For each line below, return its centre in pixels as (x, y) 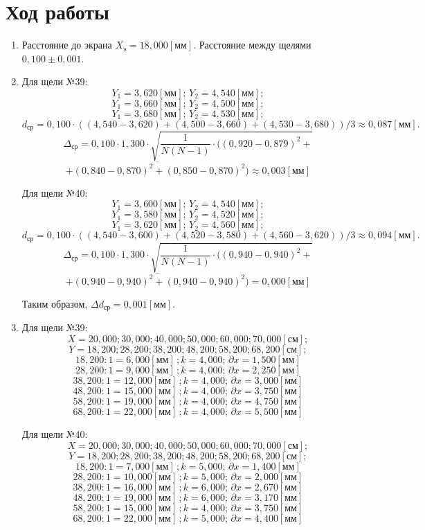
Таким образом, (55, 303)
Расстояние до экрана (67, 45)
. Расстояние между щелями (252, 45)
